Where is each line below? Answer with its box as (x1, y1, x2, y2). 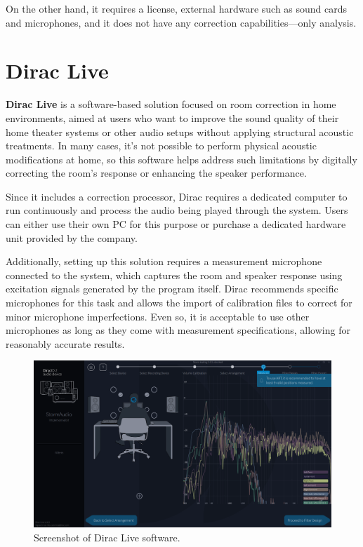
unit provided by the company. (6, 230, 138, 245)
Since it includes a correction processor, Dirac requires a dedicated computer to (6, 189, 348, 203)
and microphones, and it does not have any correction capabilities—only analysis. (6, 15, 357, 29)
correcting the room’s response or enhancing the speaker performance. (6, 166, 307, 180)
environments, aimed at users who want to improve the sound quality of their (6, 110, 339, 125)
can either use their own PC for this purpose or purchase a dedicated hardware (6, 217, 346, 231)
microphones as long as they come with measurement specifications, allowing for (6, 323, 350, 337)
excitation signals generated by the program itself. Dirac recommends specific (6, 281, 338, 296)
